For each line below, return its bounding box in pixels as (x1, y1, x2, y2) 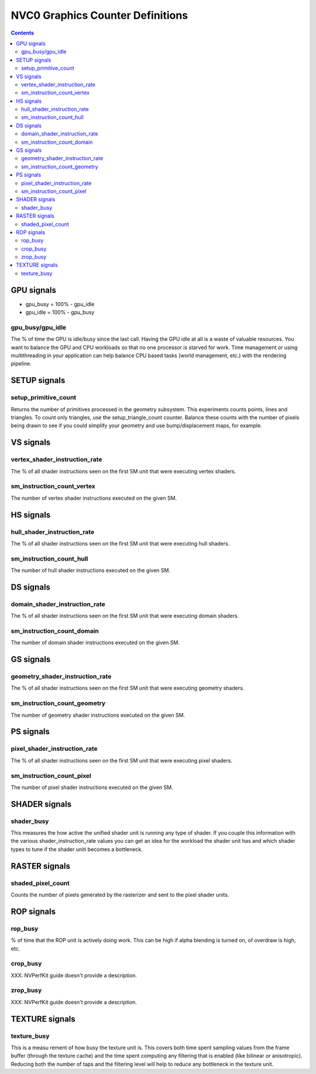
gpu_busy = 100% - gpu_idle (25, 300, 95, 307)
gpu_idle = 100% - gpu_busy (25, 309, 95, 316)
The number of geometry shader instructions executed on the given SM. (11, 712, 186, 719)
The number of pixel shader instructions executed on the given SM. (11, 784, 173, 791)
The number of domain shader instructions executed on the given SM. (11, 639, 180, 646)
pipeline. (11, 360, 32, 367)
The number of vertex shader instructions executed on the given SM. (11, 494, 177, 502)
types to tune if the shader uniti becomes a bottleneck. (11, 845, 143, 853)
